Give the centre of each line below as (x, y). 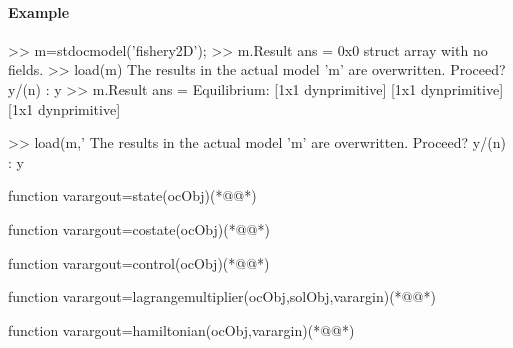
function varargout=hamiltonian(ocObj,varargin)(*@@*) (181, 329)
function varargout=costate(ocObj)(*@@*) (139, 228)
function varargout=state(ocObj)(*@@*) (132, 195)
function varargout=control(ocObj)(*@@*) (139, 262)
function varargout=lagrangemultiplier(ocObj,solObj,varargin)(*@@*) (222, 296)
